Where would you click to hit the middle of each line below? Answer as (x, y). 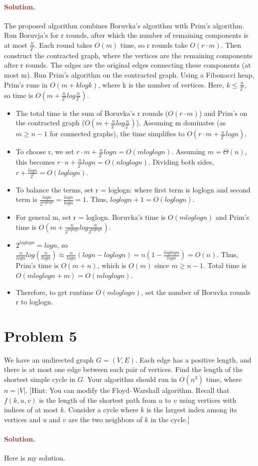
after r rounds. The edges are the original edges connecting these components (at (128, 65)
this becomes (35, 161)
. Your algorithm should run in (130, 379)
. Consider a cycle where (101, 410)
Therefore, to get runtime (55, 292)
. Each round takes (64, 45)
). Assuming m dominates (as (181, 123)
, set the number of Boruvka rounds (196, 292)
